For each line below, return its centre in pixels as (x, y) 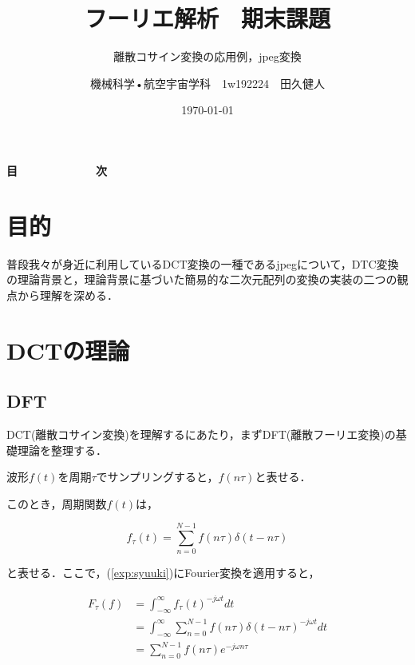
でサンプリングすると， (157, 477)
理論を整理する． (62, 450)
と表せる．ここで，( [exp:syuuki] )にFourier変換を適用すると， (163, 573)
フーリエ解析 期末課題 (207, 18)
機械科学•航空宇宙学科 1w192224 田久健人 (207, 83)
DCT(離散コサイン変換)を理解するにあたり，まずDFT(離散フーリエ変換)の (201, 434)
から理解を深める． (67, 295)
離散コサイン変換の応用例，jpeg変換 (207, 56)
